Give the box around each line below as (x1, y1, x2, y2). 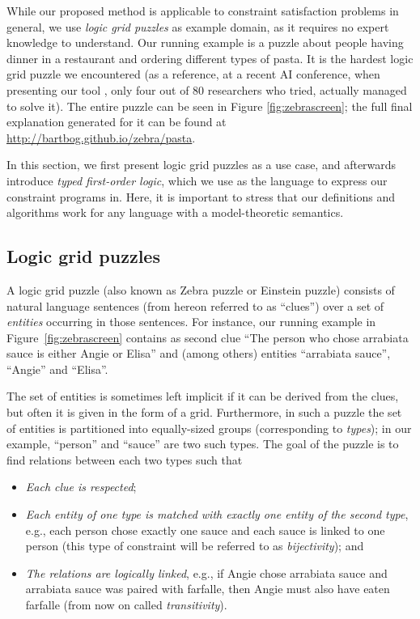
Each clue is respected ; (25, 478, 137, 495)
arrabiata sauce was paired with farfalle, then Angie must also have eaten (25, 580, 390, 597)
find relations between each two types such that (6, 451, 243, 468)
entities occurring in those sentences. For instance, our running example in (6, 313, 376, 330)
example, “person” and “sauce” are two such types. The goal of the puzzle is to (6, 435, 399, 452)
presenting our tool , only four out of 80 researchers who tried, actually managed (6, 81, 407, 98)
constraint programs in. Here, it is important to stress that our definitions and (6, 188, 395, 205)
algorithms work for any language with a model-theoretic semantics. (6, 204, 344, 221)
